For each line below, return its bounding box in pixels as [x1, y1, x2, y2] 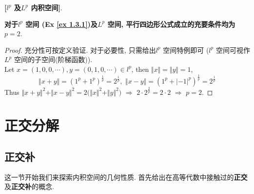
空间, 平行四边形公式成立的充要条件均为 [107, 19, 235, 29]
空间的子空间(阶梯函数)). [14, 54, 93, 65]
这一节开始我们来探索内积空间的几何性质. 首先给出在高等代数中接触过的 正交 [4, 172, 248, 182]
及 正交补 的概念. [4, 181, 54, 192]
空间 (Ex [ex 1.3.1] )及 [25, 19, 98, 29]
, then [131, 64, 149, 74]
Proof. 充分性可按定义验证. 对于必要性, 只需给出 [4, 44, 156, 55]
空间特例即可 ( [163, 44, 209, 55]
